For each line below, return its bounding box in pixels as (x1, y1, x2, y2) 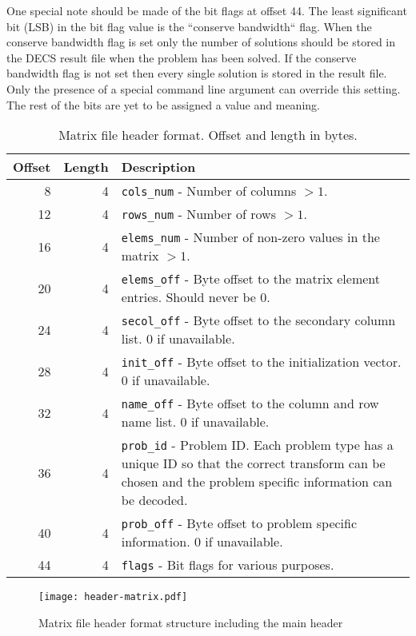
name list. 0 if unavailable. (121, 412, 270, 431)
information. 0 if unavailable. (121, 532, 283, 551)
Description (121, 157, 196, 177)
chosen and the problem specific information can (121, 472, 393, 491)
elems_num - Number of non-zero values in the (121, 228, 380, 247)
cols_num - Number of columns (121, 181, 297, 201)
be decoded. (121, 491, 188, 510)
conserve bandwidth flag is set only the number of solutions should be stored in (6, 34, 396, 50)
